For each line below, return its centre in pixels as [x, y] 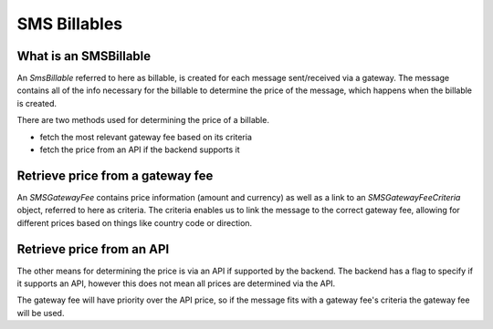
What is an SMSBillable [84, 56]
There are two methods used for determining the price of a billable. [143, 120]
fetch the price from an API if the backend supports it [140, 149]
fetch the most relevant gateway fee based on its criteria [146, 137]
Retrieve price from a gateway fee [115, 175]
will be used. [41, 313]
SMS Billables [70, 24]
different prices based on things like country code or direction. [135, 222]
